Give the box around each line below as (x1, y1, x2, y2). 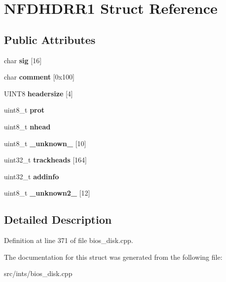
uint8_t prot (4, 105, 45, 115)
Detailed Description (4, 212, 112, 227)
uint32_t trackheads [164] (4, 155, 87, 165)
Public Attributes (4, 32, 96, 47)
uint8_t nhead (4, 121, 51, 131)
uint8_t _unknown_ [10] (4, 138, 86, 148)
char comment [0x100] (4, 72, 75, 82)
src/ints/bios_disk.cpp (4, 268, 73, 279)
